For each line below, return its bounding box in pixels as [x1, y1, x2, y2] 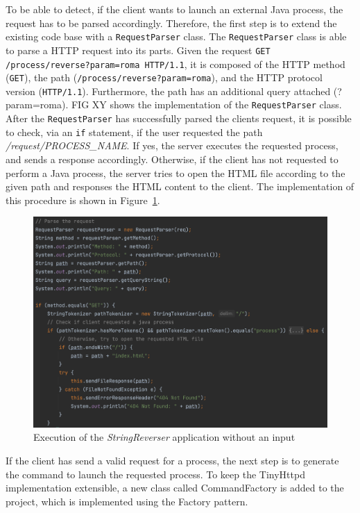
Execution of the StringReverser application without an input [33, 430, 295, 444]
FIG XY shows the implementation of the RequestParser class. [71, 97, 342, 112]
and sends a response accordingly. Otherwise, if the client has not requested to [6, 152, 338, 167]
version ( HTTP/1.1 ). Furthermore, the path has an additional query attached [6, 83, 331, 98]
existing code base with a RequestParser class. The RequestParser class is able [6, 29, 347, 44]
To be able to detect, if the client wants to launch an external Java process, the [6, 2, 343, 16]
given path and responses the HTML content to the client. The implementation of [6, 179, 354, 194]
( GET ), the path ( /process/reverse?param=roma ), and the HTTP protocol [6, 70, 323, 85]
